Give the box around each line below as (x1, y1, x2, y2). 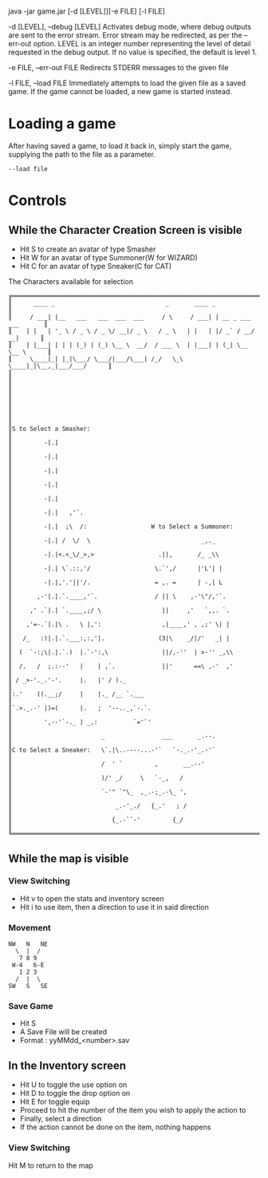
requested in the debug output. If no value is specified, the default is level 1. (8, 47, 258, 57)
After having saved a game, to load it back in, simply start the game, (8, 141, 232, 151)
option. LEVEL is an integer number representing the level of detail (33, 39, 251, 49)
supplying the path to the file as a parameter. (8, 150, 156, 160)
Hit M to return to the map (8, 1160, 93, 1170)
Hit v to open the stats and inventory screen (19, 893, 164, 903)
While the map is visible (8, 852, 129, 865)
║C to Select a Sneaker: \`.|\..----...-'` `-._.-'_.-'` (8, 746, 216, 754)
